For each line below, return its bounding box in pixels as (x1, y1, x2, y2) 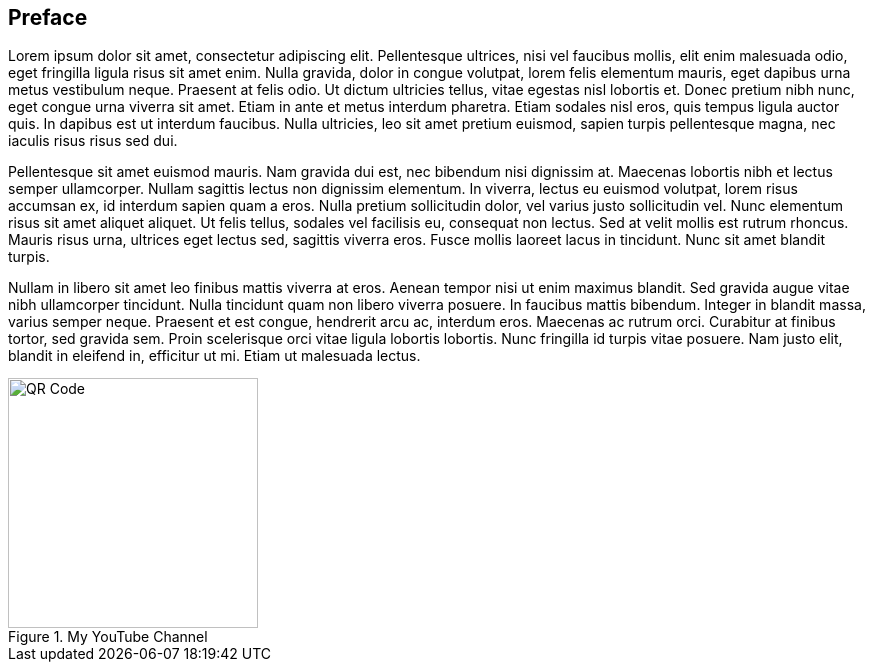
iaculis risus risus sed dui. (8, 132, 178, 150)
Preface (8, 5, 88, 30)
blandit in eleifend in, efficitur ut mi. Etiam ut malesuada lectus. (8, 347, 421, 365)
